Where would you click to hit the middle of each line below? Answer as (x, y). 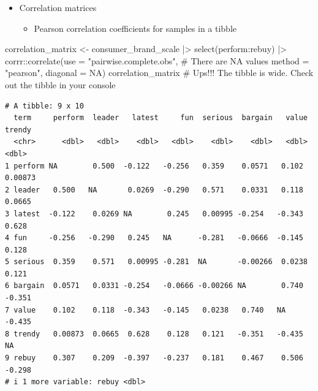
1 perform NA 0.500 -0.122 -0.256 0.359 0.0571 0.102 (154, 166)
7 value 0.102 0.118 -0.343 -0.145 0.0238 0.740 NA (146, 310)
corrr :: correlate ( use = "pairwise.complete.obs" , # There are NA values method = (157, 60)
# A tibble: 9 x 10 (44, 106)
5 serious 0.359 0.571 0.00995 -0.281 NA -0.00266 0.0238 (156, 262)
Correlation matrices (58, 7)
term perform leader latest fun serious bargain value (161, 118)
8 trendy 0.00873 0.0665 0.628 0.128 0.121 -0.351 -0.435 (154, 334)
